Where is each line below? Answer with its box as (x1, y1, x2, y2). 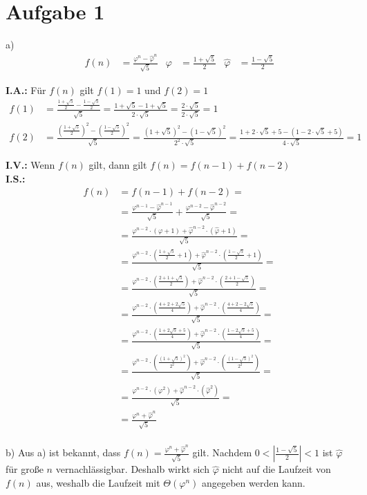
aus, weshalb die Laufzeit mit (36, 475, 160, 489)
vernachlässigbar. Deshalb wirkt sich (55, 462, 209, 476)
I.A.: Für (6, 82, 46, 97)
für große (6, 462, 44, 476)
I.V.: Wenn (6, 158, 55, 172)
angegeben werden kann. (201, 475, 305, 489)
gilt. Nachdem (192, 445, 252, 460)
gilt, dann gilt (88, 158, 147, 172)
